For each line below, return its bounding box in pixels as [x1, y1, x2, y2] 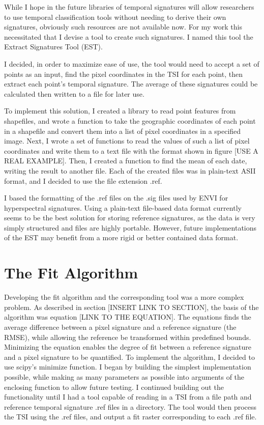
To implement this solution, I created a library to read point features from [4, 105, 236, 116]
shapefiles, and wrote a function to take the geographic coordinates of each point [4, 115, 256, 126]
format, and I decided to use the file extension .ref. [4, 175, 162, 186]
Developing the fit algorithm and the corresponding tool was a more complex [4, 292, 244, 302]
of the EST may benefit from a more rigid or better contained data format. [4, 232, 239, 243]
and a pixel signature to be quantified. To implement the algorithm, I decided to [4, 351, 255, 362]
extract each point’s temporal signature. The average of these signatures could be [4, 78, 258, 89]
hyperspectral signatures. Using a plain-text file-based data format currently [4, 202, 242, 213]
